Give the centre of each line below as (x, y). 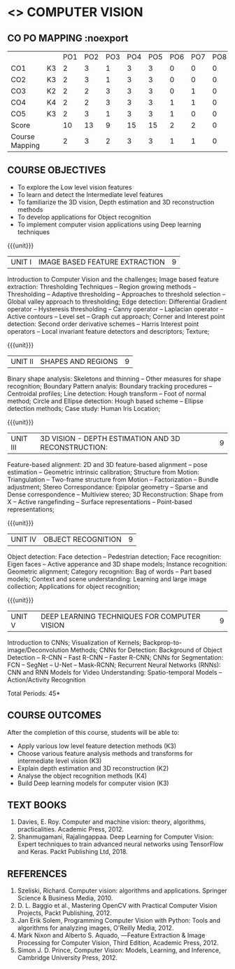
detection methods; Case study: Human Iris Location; (84, 408)
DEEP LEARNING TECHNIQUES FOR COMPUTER (121, 616)
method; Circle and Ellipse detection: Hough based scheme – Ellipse (106, 401)
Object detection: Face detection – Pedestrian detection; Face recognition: (114, 556)
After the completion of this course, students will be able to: (93, 732)
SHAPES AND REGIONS (79, 361)
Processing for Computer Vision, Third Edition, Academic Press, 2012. (118, 943)
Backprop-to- (163, 642)
